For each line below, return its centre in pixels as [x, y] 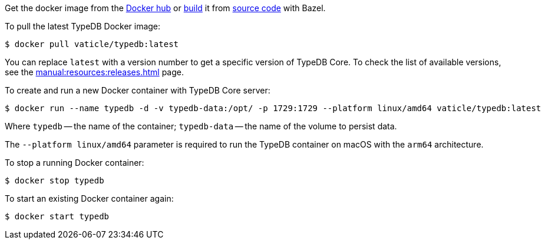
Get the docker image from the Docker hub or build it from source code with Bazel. [165, 8]
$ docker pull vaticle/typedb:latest [92, 44]
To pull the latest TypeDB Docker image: [83, 26]
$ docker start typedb [57, 216]
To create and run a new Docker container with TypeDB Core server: [138, 90]
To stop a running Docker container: [75, 163]
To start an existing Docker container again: [89, 198]
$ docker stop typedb [54, 181]
